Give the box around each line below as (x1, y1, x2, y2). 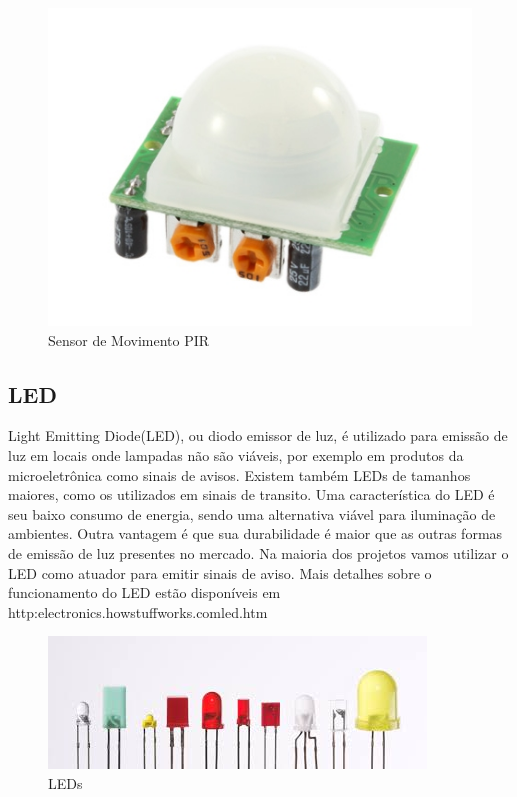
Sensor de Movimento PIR (48, 329, 210, 350)
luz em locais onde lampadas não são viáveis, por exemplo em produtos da (8, 444, 464, 465)
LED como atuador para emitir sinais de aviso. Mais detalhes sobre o (8, 562, 432, 583)
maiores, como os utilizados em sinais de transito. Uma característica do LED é (8, 484, 495, 505)
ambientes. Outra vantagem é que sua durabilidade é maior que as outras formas (8, 523, 503, 544)
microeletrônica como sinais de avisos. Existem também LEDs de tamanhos (8, 464, 471, 485)
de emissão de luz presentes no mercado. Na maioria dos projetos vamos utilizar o (8, 542, 509, 563)
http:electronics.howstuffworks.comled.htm (8, 601, 268, 622)
